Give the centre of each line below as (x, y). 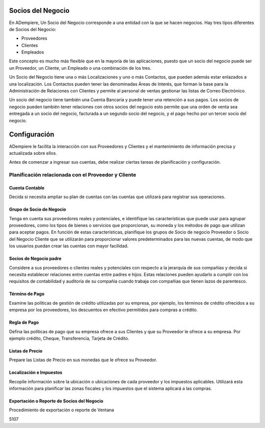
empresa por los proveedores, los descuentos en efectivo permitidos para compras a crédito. (104, 310)
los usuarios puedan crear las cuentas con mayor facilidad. (69, 246)
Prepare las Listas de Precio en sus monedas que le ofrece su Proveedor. (83, 360)
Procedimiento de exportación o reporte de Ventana (62, 410)
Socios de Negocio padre (35, 258)
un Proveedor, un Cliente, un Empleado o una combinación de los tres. (80, 68)
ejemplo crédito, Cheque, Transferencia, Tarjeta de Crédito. (69, 338)
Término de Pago (27, 294)
